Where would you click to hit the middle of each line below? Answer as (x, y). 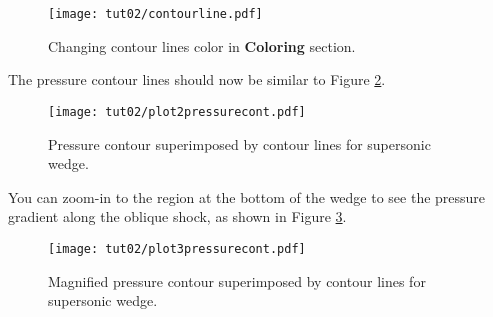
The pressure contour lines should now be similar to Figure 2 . (197, 79)
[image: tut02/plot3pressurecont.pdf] (177, 248)
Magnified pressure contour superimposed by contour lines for (237, 280)
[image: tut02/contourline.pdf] (155, 14)
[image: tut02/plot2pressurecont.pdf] (177, 111)
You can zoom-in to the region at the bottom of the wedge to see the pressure (247, 196)
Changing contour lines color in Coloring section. (202, 45)
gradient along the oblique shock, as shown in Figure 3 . (177, 216)
